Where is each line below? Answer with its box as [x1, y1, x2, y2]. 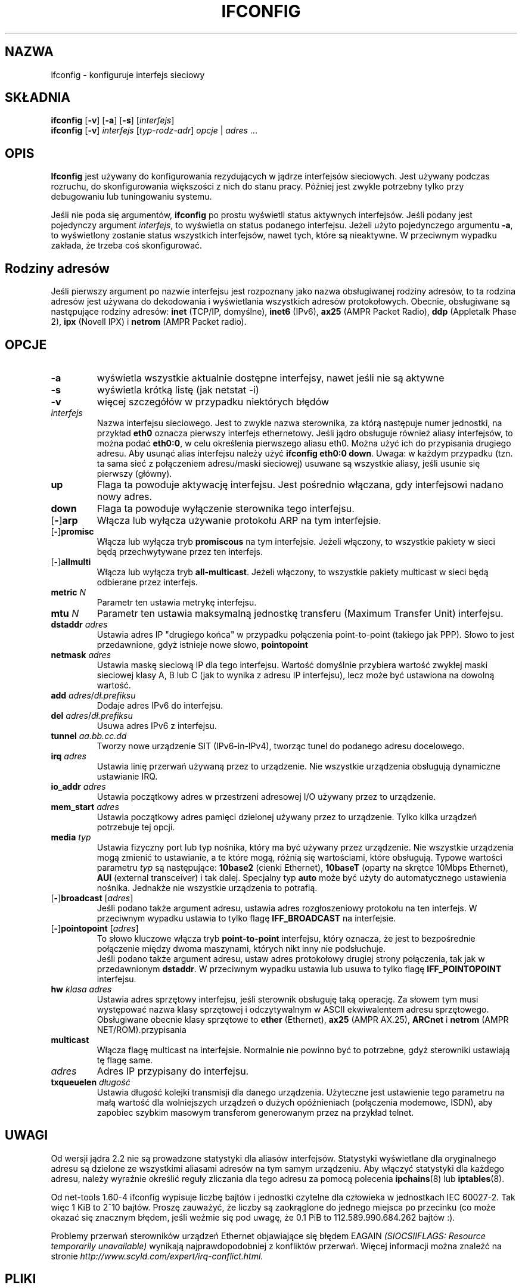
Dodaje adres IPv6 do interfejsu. [97, 700, 223, 710]
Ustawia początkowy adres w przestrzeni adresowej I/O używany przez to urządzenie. [97, 791, 436, 802]
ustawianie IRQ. [97, 771, 158, 781]
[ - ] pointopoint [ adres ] [51, 923, 139, 933]
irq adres [51, 750, 86, 761]
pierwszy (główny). [97, 468, 172, 479]
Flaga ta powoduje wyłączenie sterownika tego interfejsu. [97, 502, 355, 514]
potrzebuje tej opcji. [97, 821, 175, 832]
